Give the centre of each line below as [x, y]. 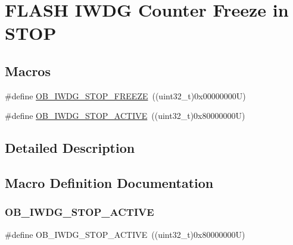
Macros [28, 70]
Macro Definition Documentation [109, 183]
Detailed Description [70, 148]
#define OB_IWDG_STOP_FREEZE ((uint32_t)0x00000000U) [125, 95]
